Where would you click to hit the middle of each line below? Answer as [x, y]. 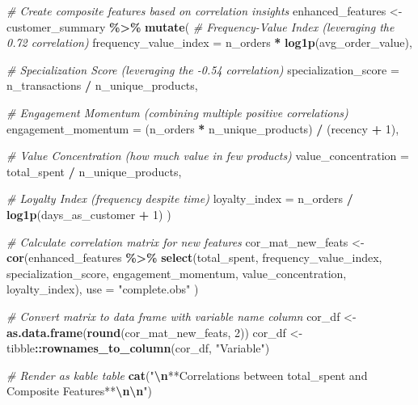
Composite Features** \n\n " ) [80, 391]
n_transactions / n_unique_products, [102, 85]
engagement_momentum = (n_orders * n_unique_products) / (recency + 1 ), [203, 128]
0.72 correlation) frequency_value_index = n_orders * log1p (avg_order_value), [209, 42]
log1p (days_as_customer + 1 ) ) [89, 214]
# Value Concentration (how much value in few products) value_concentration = [208, 156]
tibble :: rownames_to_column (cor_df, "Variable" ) [138, 348]
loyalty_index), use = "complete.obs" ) [103, 289]
